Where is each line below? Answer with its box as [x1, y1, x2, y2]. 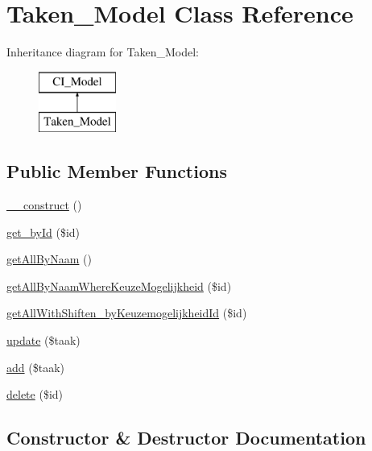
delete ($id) [6, 386, 64, 403]
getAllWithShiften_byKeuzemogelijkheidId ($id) [6, 304, 247, 321]
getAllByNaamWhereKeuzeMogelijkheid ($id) [6, 277, 232, 294]
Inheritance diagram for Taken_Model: [6, 43, 199, 60]
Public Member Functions [6, 159, 227, 184]
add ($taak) [6, 358, 64, 375]
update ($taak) [6, 332, 81, 349]
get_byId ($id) [6, 223, 81, 240]
